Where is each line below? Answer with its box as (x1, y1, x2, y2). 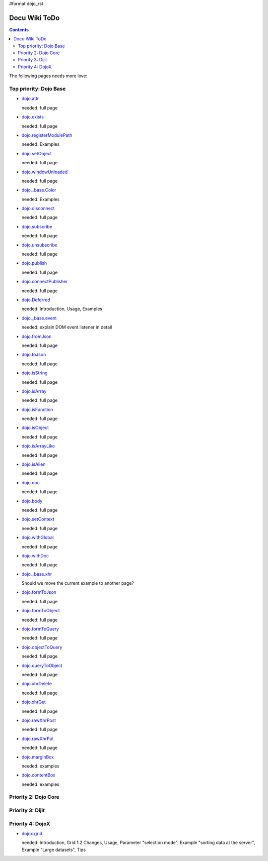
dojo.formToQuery (21, 626, 59, 632)
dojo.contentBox (21, 772, 56, 778)
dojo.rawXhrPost (21, 717, 56, 723)
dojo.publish (21, 260, 47, 266)
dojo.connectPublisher (21, 279, 68, 285)
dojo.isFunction (21, 406, 53, 413)
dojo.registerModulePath (21, 132, 72, 138)
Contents (9, 26, 29, 32)
